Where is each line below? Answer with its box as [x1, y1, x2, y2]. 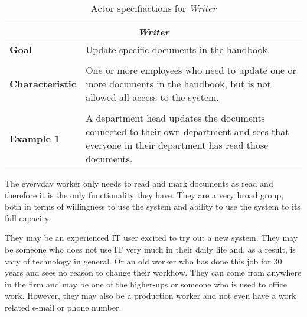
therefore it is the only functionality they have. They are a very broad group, [5, 188, 284, 201]
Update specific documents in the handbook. [86, 43, 270, 56]
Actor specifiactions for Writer [90, 1, 217, 15]
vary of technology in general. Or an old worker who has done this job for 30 [5, 254, 282, 267]
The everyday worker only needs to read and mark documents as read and [5, 177, 273, 189]
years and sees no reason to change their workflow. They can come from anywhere [5, 266, 302, 279]
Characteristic [9, 77, 77, 90]
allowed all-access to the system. [86, 90, 219, 104]
